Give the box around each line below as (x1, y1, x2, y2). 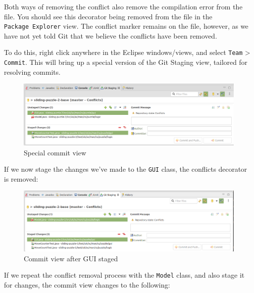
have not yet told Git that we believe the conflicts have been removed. (4, 30, 217, 41)
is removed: (4, 173, 38, 184)
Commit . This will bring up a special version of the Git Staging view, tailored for (4, 57, 248, 67)
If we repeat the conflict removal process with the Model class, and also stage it (4, 270, 245, 280)
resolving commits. (4, 66, 61, 77)
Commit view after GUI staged (24, 253, 118, 263)
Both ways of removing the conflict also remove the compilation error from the (4, 1, 243, 11)
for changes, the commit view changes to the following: (4, 279, 170, 290)
